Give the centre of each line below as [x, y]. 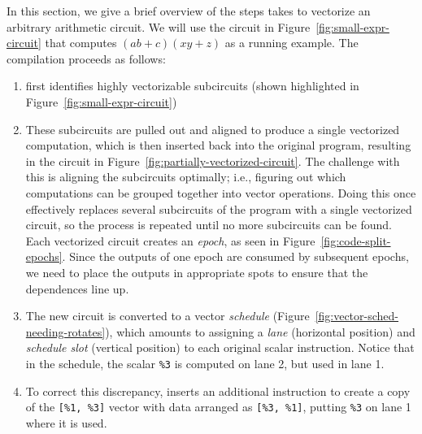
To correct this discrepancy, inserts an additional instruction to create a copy [218, 391]
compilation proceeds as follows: [86, 58]
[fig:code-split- [356, 240]
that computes [81, 43]
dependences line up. [77, 288]
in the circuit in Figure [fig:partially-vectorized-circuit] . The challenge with [213, 161]
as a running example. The [291, 43]
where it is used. [66, 422]
